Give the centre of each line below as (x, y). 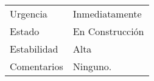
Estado (25, 31)
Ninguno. (92, 66)
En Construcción (108, 31)
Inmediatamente (107, 14)
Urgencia (29, 14)
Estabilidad (34, 49)
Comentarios (37, 66)
